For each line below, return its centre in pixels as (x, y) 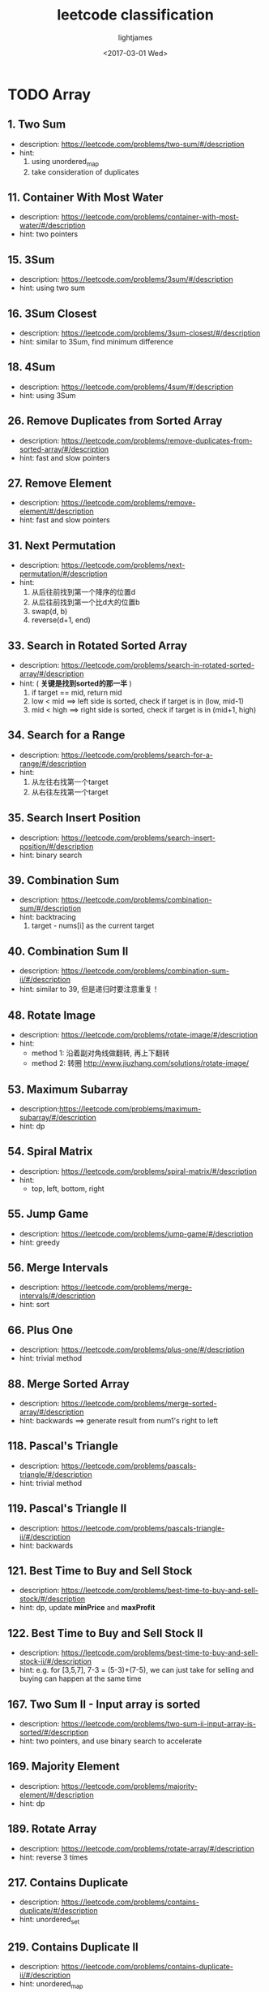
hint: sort (34, 1305)
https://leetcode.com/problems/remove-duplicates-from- (157, 440)
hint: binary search (51, 855)
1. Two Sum (37, 125)
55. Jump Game (48, 1214)
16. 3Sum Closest (52, 313)
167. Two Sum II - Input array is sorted (104, 1704)
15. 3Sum (31, 260)
